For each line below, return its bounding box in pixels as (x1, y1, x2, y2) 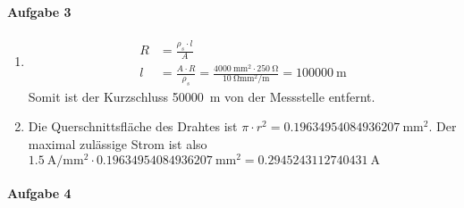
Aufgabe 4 (7, 184, 72, 203)
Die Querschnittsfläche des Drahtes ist (28, 117, 238, 136)
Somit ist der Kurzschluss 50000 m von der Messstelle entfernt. (28, 87, 375, 105)
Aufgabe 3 (7, 2, 72, 21)
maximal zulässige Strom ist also (28, 134, 207, 153)
